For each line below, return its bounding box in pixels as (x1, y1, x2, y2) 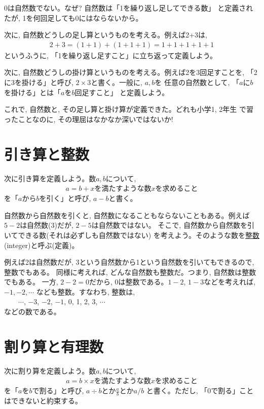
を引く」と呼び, (39, 193, 91, 203)
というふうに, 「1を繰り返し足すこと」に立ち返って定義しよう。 (4, 50, 217, 60)
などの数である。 (4, 306, 61, 317)
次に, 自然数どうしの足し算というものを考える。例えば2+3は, (4, 29, 207, 40)
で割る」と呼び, (32, 385, 84, 396)
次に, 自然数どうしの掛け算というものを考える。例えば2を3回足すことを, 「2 (4, 67, 257, 77)
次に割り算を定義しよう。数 (4, 365, 96, 376)
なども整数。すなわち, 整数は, (36, 286, 135, 297)
